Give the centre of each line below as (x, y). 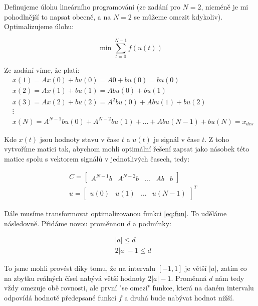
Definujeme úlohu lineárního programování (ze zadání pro (92, 7)
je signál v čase (177, 139)
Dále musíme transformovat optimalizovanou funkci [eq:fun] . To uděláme (115, 213)
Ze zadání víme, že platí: (42, 69)
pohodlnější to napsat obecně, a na (58, 16)
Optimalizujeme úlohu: (39, 26)
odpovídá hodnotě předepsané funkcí (60, 298)
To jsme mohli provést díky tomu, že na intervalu (80, 268)
